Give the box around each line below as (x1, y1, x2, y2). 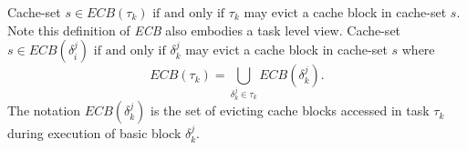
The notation (7, 101, 81, 120)
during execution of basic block (7, 124, 182, 143)
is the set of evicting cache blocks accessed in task (150, 101, 430, 120)
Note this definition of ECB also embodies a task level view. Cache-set (7, 20, 401, 39)
